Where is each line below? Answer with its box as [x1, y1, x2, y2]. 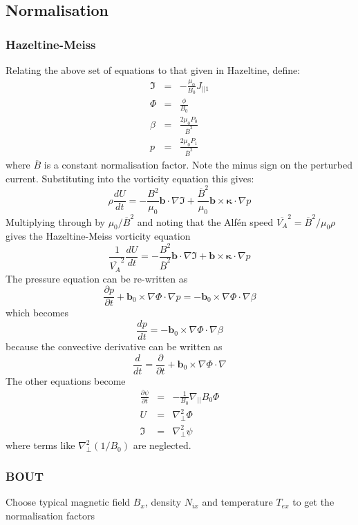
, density [144, 495, 182, 509]
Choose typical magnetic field [6, 495, 131, 509]
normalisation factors [6, 508, 95, 522]
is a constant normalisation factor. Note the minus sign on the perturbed [44, 157, 353, 172]
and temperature [202, 495, 273, 509]
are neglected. [133, 438, 191, 452]
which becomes [6, 305, 69, 320]
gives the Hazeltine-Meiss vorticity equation [6, 229, 191, 243]
